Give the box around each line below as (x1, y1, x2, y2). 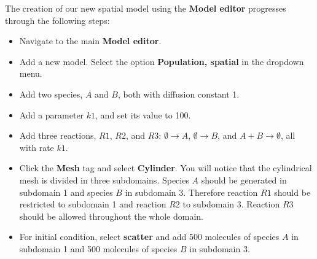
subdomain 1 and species (19, 185, 113, 198)
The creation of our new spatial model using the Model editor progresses (5, 2, 286, 14)
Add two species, (19, 87, 83, 100)
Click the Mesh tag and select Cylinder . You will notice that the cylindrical (19, 161, 312, 174)
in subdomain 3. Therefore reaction (125, 185, 258, 198)
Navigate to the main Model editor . (19, 34, 162, 47)
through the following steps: (5, 14, 110, 26)
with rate (19, 141, 54, 153)
